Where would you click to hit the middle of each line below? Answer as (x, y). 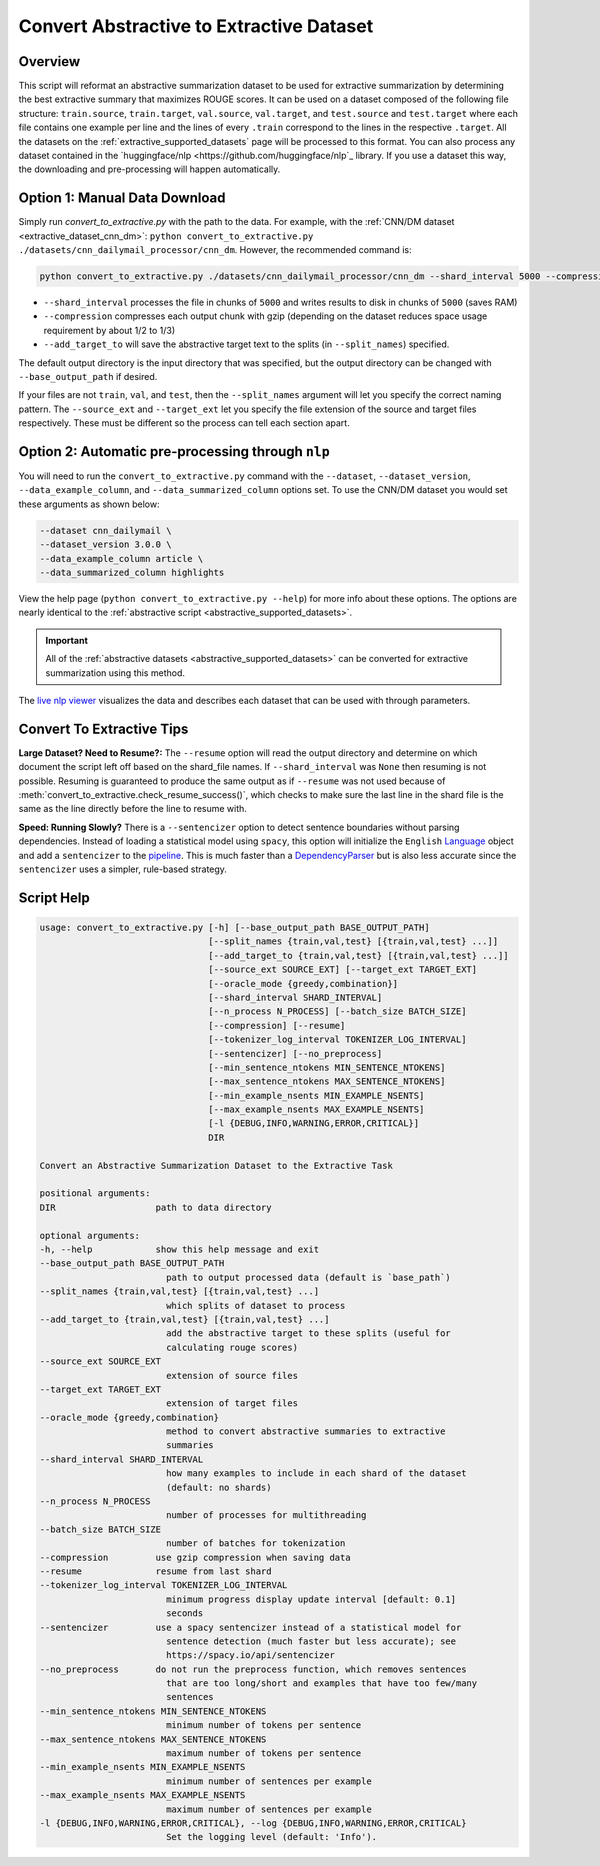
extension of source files (232, 1375)
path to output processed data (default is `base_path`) (308, 1277)
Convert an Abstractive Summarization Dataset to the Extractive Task (216, 1165)
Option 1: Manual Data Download (122, 198)
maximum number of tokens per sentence (263, 1753)
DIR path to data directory (155, 1207)
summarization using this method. (115, 672)
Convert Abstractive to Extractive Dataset (196, 26)
